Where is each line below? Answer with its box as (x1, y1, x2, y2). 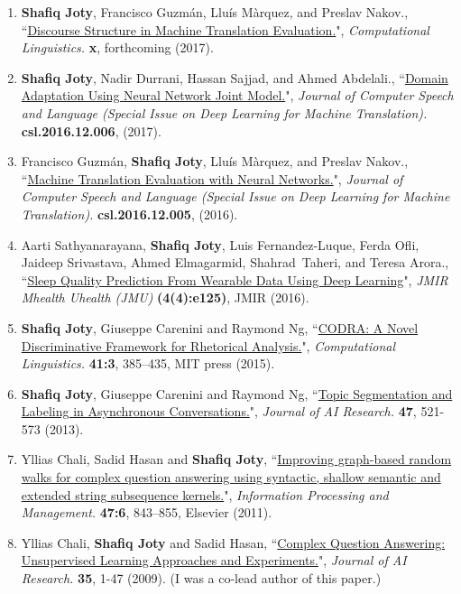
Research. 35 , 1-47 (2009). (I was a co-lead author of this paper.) (21, 569, 382, 588)
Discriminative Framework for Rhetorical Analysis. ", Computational (21, 336, 395, 355)
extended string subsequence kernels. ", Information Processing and (21, 485, 389, 504)
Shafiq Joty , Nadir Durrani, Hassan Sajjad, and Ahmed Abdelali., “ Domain (21, 68, 448, 87)
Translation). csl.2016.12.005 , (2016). (21, 204, 238, 223)
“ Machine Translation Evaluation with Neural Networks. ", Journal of (21, 169, 403, 188)
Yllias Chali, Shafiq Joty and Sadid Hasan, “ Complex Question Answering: (21, 533, 446, 552)
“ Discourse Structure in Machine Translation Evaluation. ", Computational (21, 20, 429, 39)
